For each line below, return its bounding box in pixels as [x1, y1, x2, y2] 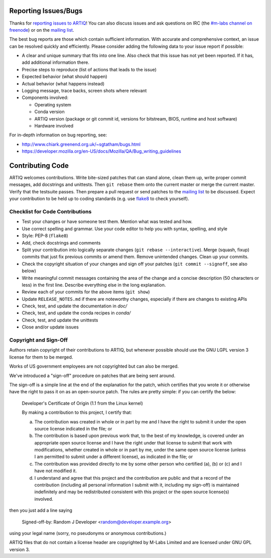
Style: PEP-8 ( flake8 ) [22, 233, 68, 239]
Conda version [34, 108, 65, 115]
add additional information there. [22, 59, 90, 65]
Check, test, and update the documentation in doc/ [22, 303, 127, 309]
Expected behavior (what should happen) [22, 73, 107, 80]
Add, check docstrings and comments [22, 240, 101, 246]
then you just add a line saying [9, 507, 73, 513]
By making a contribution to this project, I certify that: [22, 409, 132, 415]
